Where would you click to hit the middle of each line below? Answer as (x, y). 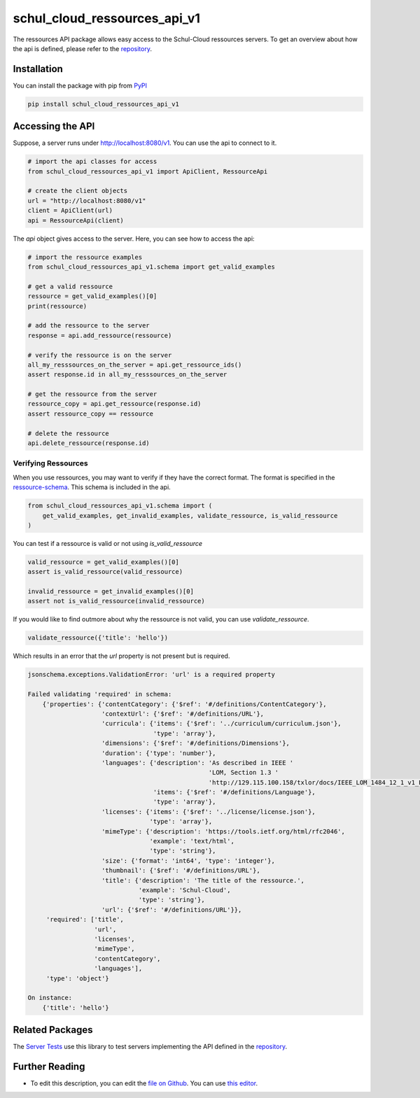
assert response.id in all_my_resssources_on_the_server (127, 375)
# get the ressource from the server (92, 394)
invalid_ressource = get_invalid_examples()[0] (111, 592)
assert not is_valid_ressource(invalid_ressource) (117, 601)
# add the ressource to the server (89, 326)
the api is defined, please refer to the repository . (82, 48)
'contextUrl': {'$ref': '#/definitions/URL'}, (183, 713)
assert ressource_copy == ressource (91, 414)
